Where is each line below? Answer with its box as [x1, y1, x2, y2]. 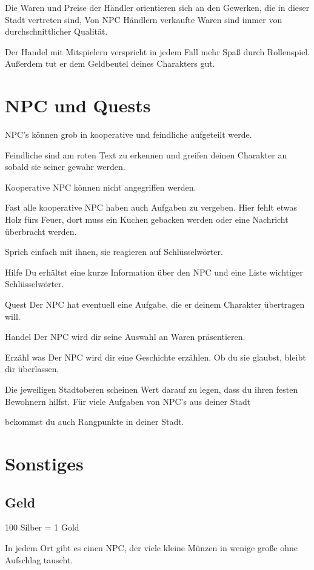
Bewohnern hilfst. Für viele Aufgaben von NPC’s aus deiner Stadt [5, 395, 251, 407]
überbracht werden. [5, 225, 77, 237]
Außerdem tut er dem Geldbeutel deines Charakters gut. [5, 57, 215, 70]
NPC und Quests [5, 93, 151, 118]
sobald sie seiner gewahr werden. [5, 160, 125, 173]
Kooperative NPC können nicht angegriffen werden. [5, 180, 196, 193]
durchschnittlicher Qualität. [5, 25, 108, 38]
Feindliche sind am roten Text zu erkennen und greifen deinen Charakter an [5, 148, 287, 161]
